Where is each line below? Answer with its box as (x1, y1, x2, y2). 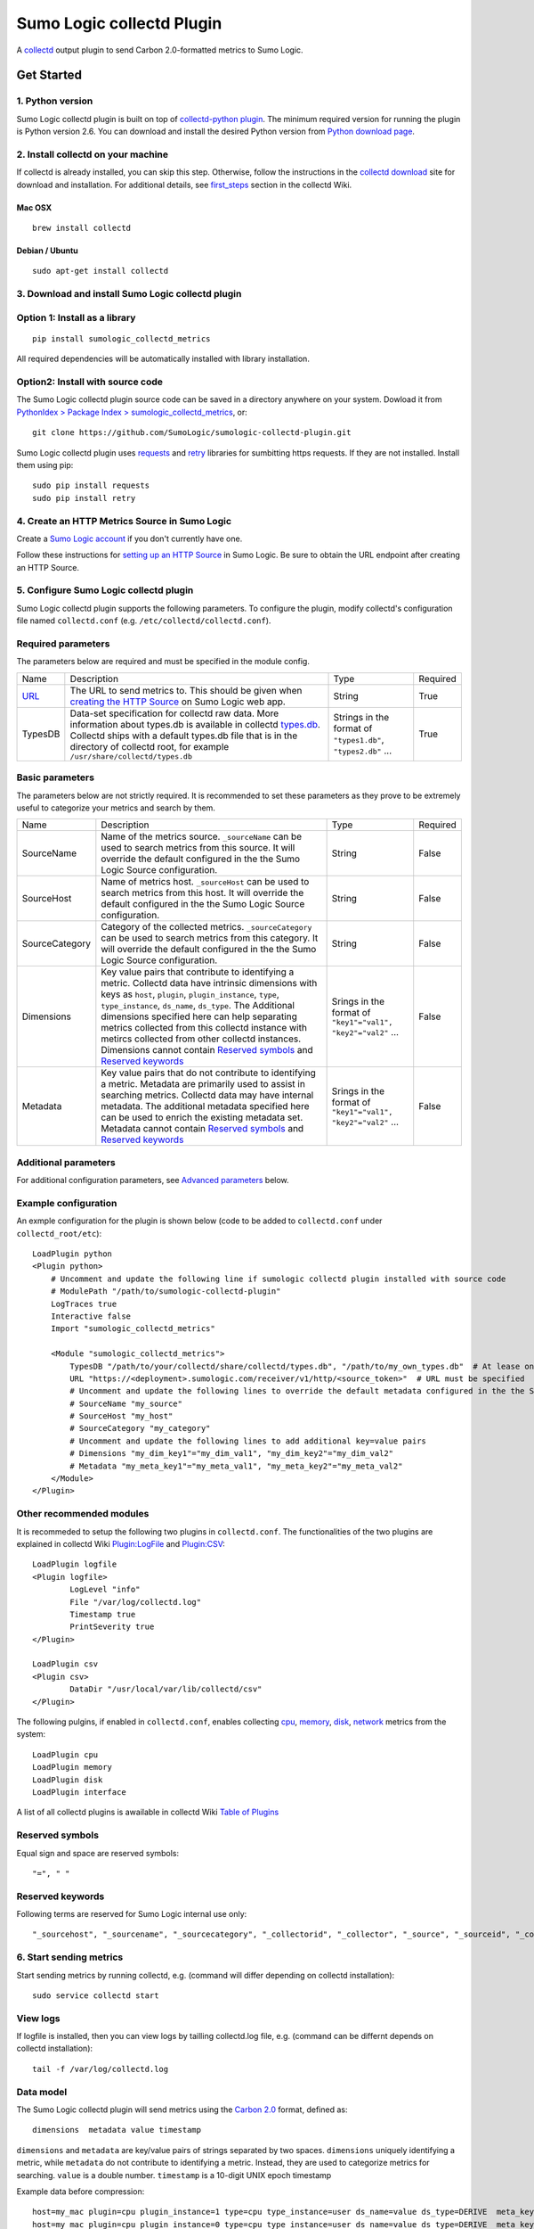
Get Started (16, 68, 82, 83)
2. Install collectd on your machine (16, 148, 169, 160)
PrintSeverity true (69, 1622, 155, 1632)
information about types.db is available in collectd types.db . (69, 718, 320, 730)
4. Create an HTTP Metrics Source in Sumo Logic (16, 514, 231, 527)
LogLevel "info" (69, 1584, 141, 1595)
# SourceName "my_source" (69, 1398, 182, 1409)
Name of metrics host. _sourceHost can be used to (101, 876, 310, 888)
